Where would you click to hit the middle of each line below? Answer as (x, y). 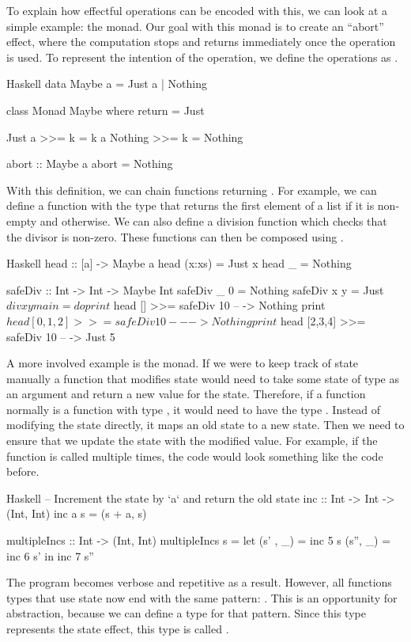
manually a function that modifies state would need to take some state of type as (203, 378)
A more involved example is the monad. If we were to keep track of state (183, 363)
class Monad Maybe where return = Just (106, 110)
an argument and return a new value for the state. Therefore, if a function (186, 394)
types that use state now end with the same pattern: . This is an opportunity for (202, 597)
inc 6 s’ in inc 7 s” (50, 555)
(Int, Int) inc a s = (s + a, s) (77, 513)
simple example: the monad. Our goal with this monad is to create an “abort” (195, 26)
